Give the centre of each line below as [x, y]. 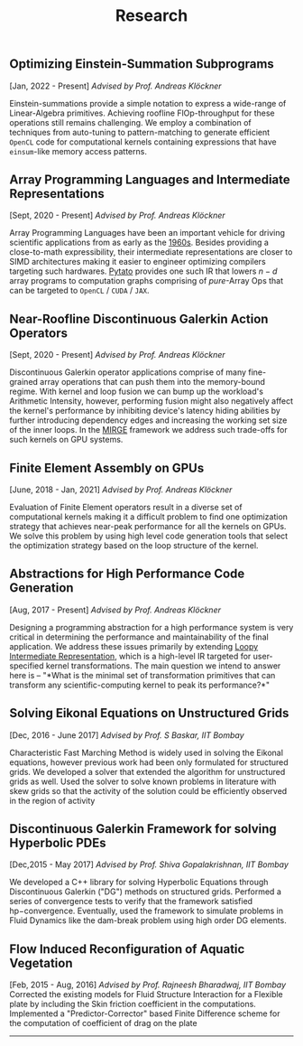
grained [24, 382]
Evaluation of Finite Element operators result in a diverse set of [126, 508]
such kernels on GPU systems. [66, 440]
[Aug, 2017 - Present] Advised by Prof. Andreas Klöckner [115, 610]
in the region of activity [52, 800]
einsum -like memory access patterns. [78, 151]
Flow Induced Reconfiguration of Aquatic [127, 949]
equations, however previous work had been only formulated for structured [149, 762]
